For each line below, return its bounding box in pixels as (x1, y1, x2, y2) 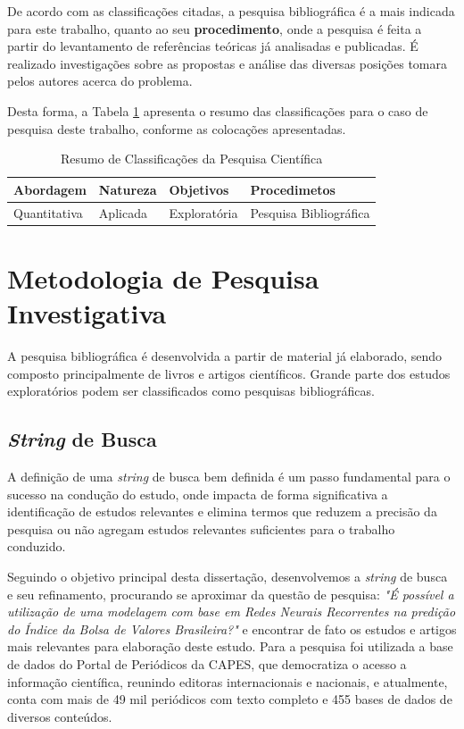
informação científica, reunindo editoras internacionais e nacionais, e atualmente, (7, 672, 448, 691)
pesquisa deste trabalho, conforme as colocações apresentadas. (7, 119, 346, 138)
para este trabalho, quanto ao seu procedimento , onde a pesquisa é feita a (7, 19, 422, 38)
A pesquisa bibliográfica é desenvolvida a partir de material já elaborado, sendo (7, 347, 443, 364)
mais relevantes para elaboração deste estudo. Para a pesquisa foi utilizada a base (7, 637, 453, 656)
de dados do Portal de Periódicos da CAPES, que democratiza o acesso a (7, 654, 407, 673)
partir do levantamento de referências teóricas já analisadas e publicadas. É (7, 37, 418, 55)
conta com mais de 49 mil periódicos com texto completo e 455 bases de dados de (7, 690, 452, 708)
